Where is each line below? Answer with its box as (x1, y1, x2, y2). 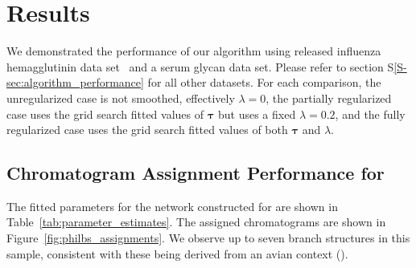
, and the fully (335, 105, 406, 122)
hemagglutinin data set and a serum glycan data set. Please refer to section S (6, 58, 394, 75)
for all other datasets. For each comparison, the (147, 74, 381, 91)
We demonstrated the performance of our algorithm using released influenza (6, 43, 381, 59)
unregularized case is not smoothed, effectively (6, 89, 235, 106)
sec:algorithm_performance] (6, 74, 144, 91)
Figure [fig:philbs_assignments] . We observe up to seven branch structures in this (6, 229, 410, 246)
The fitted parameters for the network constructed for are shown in (6, 197, 338, 214)
